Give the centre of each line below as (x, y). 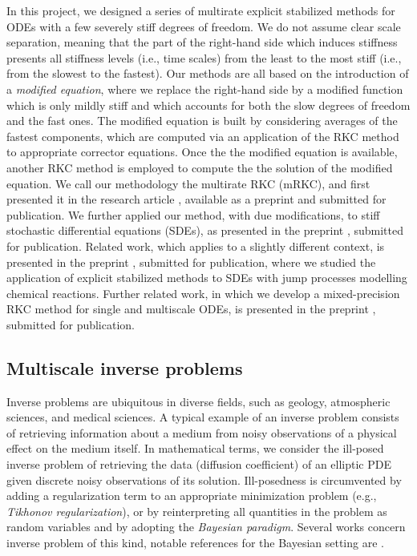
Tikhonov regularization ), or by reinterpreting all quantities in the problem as (197, 511)
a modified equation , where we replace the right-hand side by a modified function (205, 89)
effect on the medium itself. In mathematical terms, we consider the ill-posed (195, 448)
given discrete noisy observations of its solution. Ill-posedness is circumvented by (204, 479)
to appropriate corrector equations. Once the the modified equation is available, (202, 152)
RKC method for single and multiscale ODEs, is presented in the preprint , (191, 309)
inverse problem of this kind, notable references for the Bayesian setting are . (195, 543)
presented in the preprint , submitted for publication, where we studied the (191, 262)
